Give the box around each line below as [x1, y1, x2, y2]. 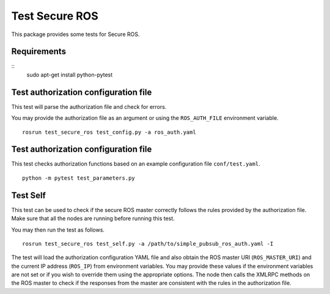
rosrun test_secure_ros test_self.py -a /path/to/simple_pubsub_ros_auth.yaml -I [22, 240, 274, 247]
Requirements [11, 46, 67, 57]
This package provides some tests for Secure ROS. [11, 31, 140, 38]
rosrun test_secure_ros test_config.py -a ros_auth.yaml [22, 128, 197, 136]
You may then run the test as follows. [11, 226, 105, 233]
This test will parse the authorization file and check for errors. [11, 103, 167, 110]
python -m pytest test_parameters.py [22, 174, 136, 182]
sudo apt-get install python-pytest [26, 71, 113, 78]
